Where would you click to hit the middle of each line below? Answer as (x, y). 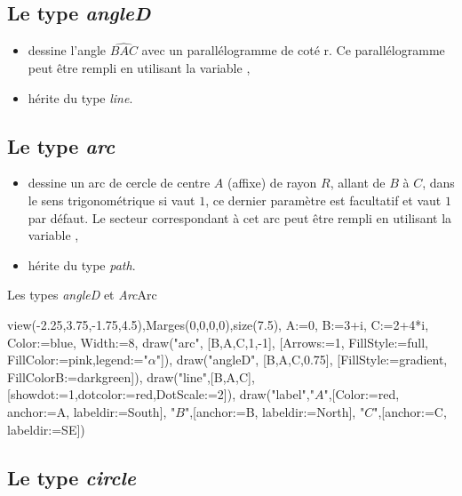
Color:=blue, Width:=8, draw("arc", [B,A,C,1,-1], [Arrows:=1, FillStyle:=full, (218, 342)
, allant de (358, 183)
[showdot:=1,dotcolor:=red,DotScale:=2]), (122, 394)
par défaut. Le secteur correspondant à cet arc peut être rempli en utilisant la (240, 217)
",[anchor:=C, (410, 411)
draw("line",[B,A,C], (201, 376)
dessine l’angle (67, 50)
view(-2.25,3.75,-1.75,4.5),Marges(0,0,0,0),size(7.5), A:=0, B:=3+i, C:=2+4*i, (218, 324)
